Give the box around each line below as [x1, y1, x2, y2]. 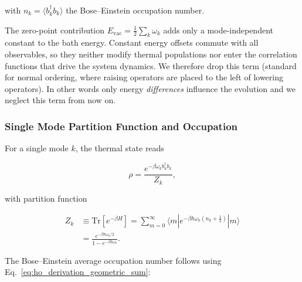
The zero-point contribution [5, 23, 105, 36]
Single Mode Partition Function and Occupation [5, 118, 238, 133]
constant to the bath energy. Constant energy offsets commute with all [5, 36, 259, 49]
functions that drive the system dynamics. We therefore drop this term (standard [5, 59, 297, 72]
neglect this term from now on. [5, 94, 116, 106]
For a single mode [5, 142, 69, 154]
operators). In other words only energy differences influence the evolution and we [5, 82, 296, 94]
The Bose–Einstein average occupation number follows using [5, 254, 222, 266]
